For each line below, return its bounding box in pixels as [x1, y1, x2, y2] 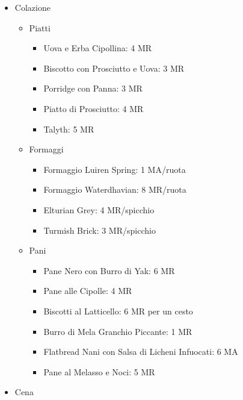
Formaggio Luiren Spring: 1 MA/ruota [43, 163, 186, 175]
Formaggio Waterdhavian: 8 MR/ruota [43, 183, 186, 196]
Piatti [29, 21, 51, 34]
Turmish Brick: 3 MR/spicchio [43, 223, 156, 236]
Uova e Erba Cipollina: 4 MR [43, 42, 152, 54]
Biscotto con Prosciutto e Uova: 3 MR [43, 61, 185, 74]
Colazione [14, 1, 51, 13]
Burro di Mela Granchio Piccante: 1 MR [43, 325, 192, 337]
